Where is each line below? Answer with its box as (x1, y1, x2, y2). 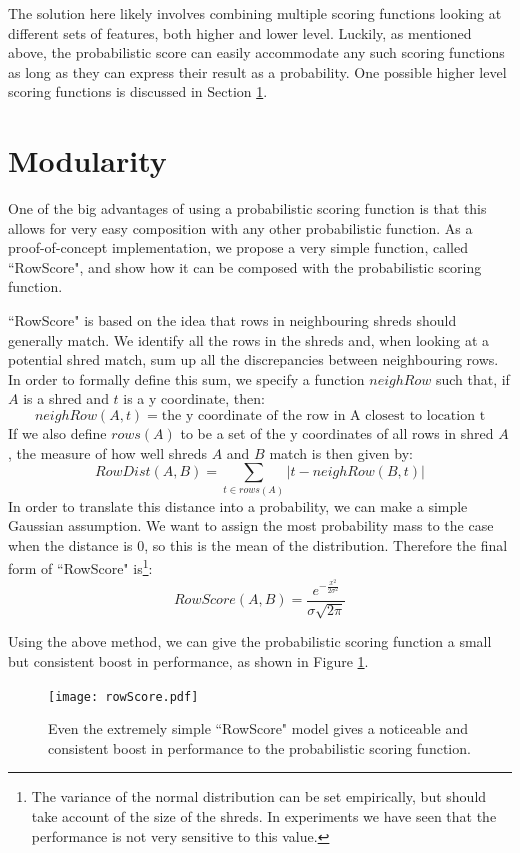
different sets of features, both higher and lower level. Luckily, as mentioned (8, 22, 472, 43)
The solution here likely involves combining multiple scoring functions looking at (8, 3, 502, 23)
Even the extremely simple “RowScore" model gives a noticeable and (48, 718, 468, 739)
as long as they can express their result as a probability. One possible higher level (8, 61, 507, 82)
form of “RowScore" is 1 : (8, 555, 153, 578)
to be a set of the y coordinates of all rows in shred (180, 423, 494, 444)
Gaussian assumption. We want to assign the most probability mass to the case (8, 515, 494, 536)
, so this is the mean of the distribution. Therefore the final (144, 534, 508, 555)
